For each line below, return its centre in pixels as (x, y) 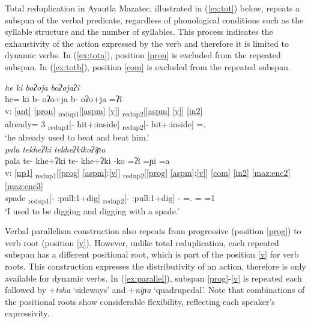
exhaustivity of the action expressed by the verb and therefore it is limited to (147, 43)
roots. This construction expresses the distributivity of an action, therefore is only (155, 266)
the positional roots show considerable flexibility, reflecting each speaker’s (140, 301)
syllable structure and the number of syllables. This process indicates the (139, 32)
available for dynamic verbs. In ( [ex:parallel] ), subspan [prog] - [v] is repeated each (153, 278)
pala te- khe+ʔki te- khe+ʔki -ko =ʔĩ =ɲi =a (87, 161)
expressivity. (27, 313)
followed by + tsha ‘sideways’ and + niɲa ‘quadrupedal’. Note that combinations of (155, 290)
